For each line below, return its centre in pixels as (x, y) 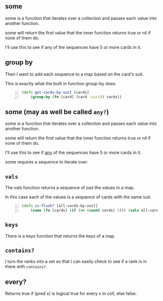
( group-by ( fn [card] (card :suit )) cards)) (76, 97)
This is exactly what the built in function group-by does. (61, 83)
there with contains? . (26, 267)
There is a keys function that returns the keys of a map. (60, 236)
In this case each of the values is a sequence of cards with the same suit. (78, 197)
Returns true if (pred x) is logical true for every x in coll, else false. (71, 294)
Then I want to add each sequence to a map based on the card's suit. (74, 74)
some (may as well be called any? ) (57, 112)
